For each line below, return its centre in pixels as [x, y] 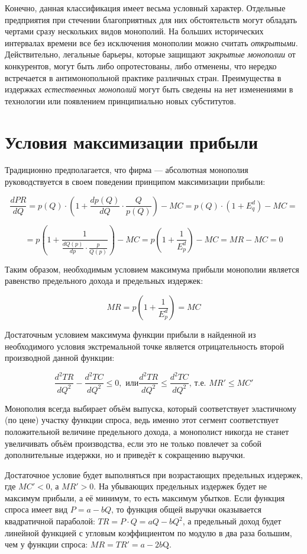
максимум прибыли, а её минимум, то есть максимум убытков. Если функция [145, 497]
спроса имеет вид [36, 509]
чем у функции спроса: [46, 544]
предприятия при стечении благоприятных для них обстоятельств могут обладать [151, 19]
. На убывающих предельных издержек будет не [180, 486]
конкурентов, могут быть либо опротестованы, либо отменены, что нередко [141, 65]
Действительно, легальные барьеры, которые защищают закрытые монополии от [150, 54]
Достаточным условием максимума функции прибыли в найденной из [130, 334]
